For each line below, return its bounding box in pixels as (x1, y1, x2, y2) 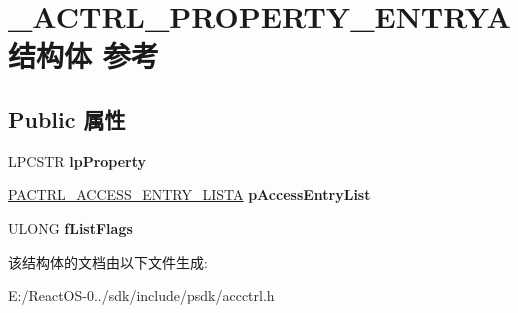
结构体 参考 (8, 35, 159, 76)
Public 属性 (8, 103, 126, 134)
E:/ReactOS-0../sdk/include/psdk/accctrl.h (8, 285, 275, 306)
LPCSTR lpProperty (8, 150, 147, 171)
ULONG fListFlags (8, 217, 133, 238)
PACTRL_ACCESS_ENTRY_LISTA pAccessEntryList (8, 184, 371, 205)
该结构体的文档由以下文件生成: (8, 251, 208, 272)
